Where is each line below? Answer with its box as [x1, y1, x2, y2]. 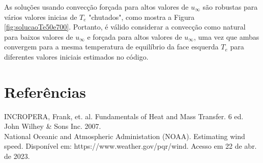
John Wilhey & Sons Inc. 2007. [4, 121, 101, 131]
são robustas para [202, 2, 258, 12]
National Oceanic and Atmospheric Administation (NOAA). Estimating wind [4, 130, 245, 141]
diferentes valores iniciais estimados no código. [4, 51, 149, 62]
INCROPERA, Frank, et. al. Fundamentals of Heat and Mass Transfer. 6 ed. [4, 111, 244, 121]
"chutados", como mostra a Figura [89, 11, 195, 22]
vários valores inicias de [4, 11, 77, 22]
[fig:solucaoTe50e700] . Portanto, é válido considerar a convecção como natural [4, 21, 246, 32]
